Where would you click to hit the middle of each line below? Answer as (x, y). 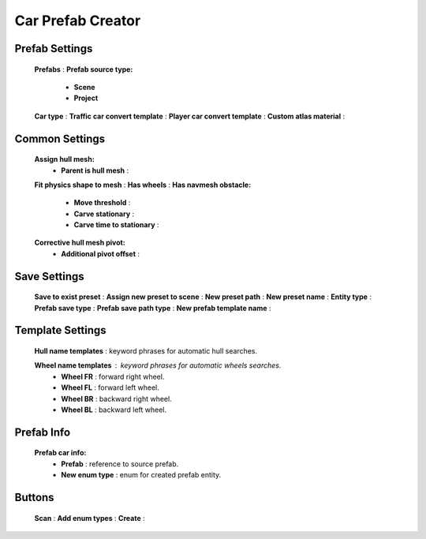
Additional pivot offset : (101, 253)
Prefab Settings (54, 49)
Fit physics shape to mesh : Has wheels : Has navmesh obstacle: (143, 185)
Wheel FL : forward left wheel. (110, 387)
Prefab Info (43, 432)
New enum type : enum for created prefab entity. (141, 475)
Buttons (34, 498)
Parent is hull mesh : (95, 170)
